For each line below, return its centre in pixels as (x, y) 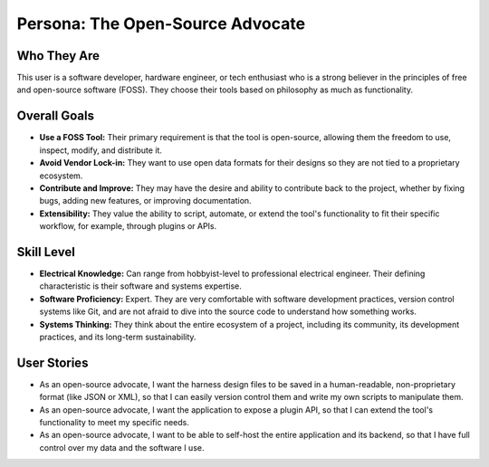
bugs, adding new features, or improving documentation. (146, 201)
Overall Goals (56, 116)
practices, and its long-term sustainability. (118, 337)
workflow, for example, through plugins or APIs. (128, 226)
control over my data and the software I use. (122, 447)
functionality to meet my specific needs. (115, 423)
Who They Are (58, 56)
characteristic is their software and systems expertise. (140, 286)
